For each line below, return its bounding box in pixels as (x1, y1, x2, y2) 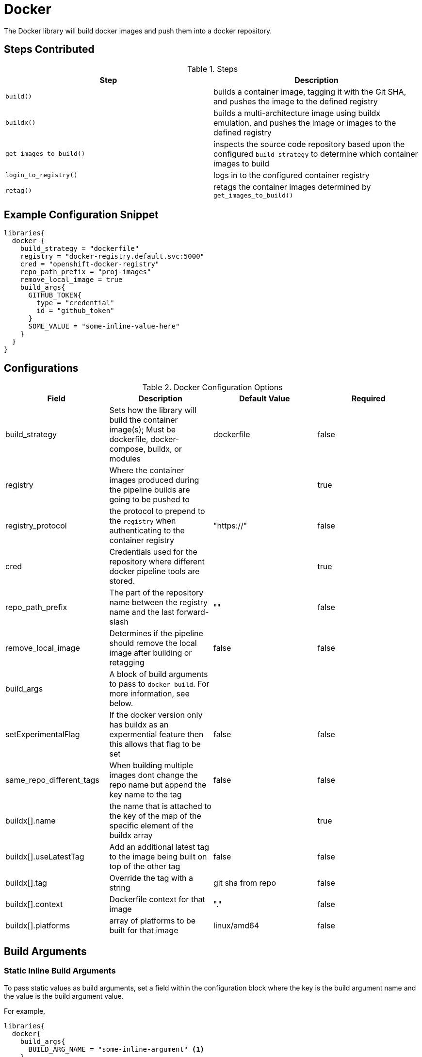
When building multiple (109, 760, 194, 771)
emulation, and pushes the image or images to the (213, 117, 396, 128)
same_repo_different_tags (5, 775, 99, 785)
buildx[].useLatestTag (5, 852, 84, 862)
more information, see (109, 689, 190, 699)
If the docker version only (109, 710, 203, 720)
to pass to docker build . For (109, 679, 210, 689)
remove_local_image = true (20, 276, 123, 284)
